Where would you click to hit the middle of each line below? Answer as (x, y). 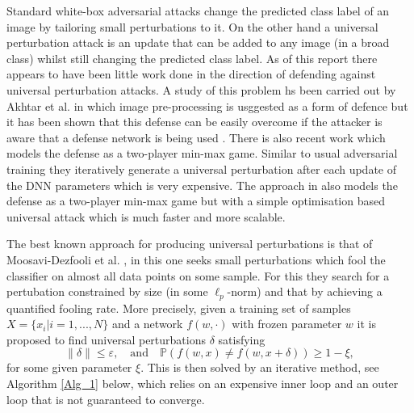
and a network (147, 324)
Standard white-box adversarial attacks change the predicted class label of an (198, 11)
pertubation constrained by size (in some (107, 291)
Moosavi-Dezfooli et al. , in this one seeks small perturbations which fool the (196, 259)
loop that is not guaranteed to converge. (106, 399)
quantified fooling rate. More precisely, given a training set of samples (179, 308)
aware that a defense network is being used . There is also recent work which (196, 137)
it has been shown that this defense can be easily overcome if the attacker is (194, 122)
